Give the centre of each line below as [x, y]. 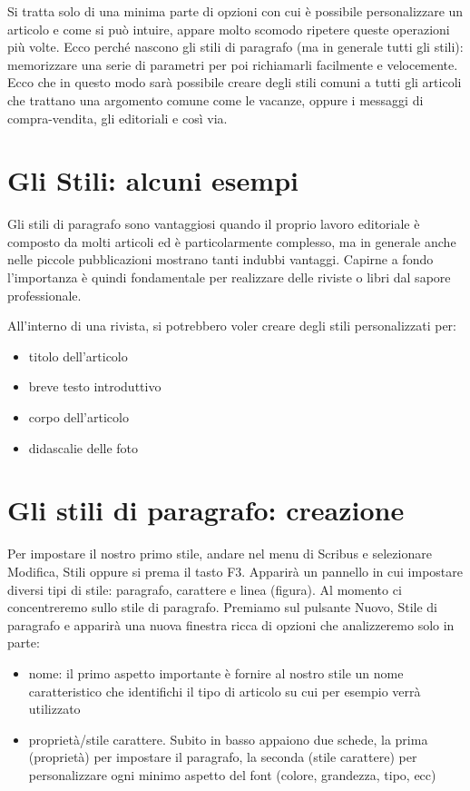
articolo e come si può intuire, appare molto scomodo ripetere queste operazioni [229, 29]
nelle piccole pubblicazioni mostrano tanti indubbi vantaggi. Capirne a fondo [220, 259]
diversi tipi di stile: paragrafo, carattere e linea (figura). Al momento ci [205, 589]
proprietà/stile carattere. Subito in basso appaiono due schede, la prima [228, 739]
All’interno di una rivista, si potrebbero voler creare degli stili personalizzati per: [232, 326]
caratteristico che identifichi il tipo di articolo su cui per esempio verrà [225, 691]
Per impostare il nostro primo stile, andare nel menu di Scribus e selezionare [220, 554]
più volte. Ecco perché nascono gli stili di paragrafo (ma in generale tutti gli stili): [235, 47]
